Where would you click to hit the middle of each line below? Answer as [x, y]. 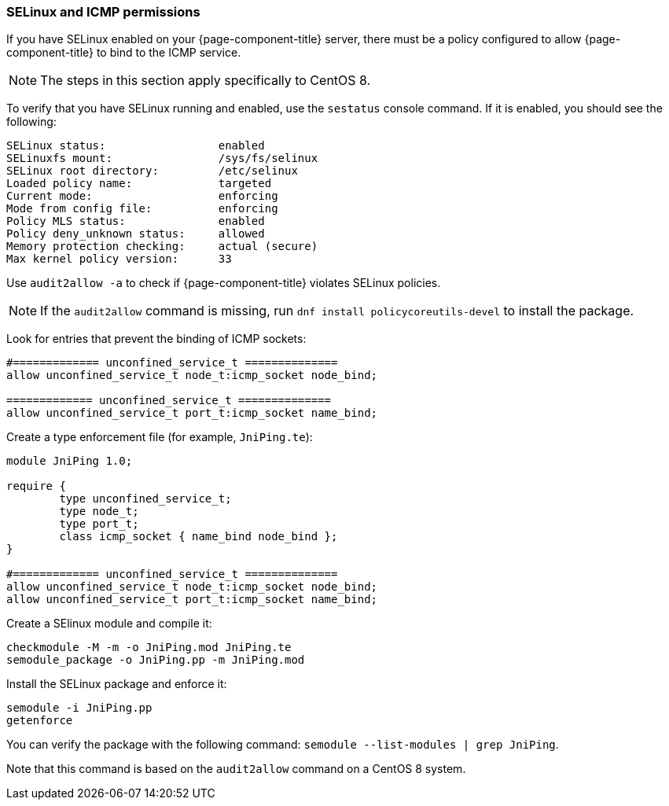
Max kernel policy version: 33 [119, 259]
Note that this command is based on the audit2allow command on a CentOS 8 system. [236, 769]
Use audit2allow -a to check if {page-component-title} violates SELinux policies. [224, 283]
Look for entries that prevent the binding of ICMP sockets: [156, 339]
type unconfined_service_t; [145, 499]
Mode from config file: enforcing [142, 209]
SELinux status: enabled [136, 146]
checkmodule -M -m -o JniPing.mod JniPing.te [149, 648]
